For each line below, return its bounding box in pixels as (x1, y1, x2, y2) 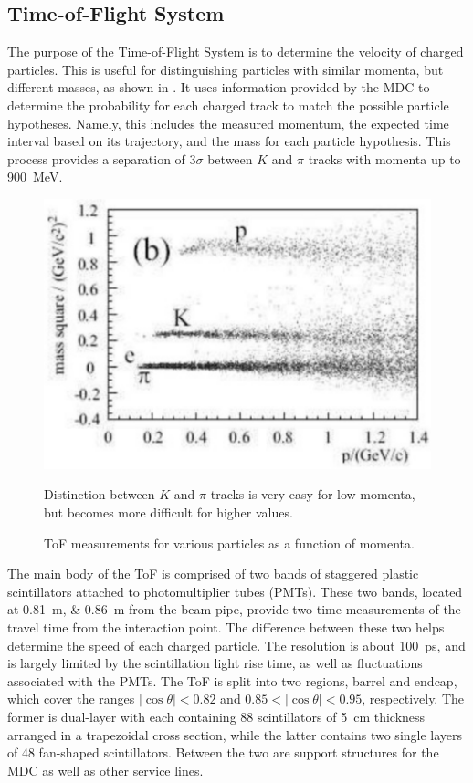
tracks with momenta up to (308, 149, 461, 168)
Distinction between (44, 485, 155, 504)
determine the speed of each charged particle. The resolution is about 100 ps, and (7, 635, 466, 654)
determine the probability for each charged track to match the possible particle (7, 95, 449, 114)
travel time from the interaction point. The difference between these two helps (7, 617, 445, 636)
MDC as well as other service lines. (7, 760, 204, 779)
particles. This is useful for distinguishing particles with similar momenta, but (7, 59, 444, 78)
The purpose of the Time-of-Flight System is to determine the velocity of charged (7, 42, 464, 61)
